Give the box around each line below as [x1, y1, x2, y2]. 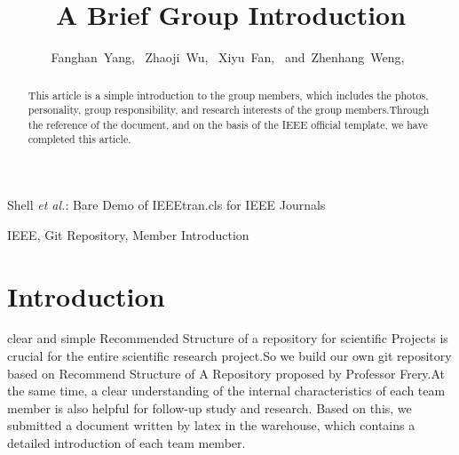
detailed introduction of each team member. [7, 434, 246, 452]
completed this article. [28, 132, 131, 147]
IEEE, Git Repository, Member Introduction [7, 225, 249, 243]
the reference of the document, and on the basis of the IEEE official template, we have [28, 116, 428, 132]
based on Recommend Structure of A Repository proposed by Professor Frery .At [7, 363, 446, 382]
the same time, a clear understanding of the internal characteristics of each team [7, 381, 446, 400]
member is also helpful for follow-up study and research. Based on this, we [7, 398, 412, 417]
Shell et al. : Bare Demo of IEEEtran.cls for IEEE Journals [7, 196, 326, 214]
